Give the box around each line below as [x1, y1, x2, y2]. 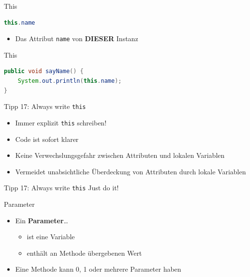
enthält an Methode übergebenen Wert [27, 247, 142, 258]
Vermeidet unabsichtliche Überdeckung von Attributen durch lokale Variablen [15, 166, 246, 176]
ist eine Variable [27, 231, 75, 242]
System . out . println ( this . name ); [17, 77, 122, 85]
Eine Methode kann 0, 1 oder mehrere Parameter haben [15, 264, 181, 274]
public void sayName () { [4, 68, 84, 75]
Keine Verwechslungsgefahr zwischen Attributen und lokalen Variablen [15, 150, 225, 160]
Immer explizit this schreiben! [15, 117, 107, 127]
